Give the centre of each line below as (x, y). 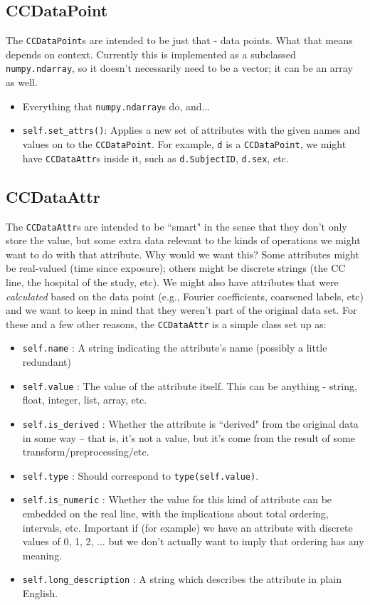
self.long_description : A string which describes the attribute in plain (182, 579)
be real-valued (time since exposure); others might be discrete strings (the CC (176, 268)
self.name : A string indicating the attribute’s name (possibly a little (175, 348)
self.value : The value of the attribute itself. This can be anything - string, (190, 385)
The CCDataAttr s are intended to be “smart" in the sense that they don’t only (176, 226)
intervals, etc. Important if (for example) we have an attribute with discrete (187, 527)
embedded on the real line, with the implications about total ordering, (175, 514)
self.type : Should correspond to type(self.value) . (141, 475)
